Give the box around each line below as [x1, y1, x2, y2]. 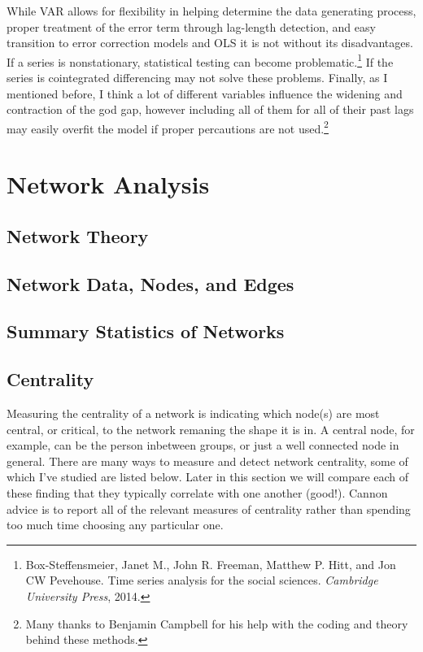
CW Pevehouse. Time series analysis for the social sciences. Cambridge [25, 572, 378, 589]
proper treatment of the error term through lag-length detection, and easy [7, 18, 376, 35]
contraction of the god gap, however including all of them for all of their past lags [7, 101, 414, 118]
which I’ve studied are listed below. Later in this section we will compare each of [7, 468, 409, 485]
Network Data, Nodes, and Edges [7, 271, 294, 296]
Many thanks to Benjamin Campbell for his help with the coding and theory [25, 615, 408, 632]
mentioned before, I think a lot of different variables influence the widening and [7, 85, 403, 102]
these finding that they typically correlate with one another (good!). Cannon [7, 484, 388, 501]
